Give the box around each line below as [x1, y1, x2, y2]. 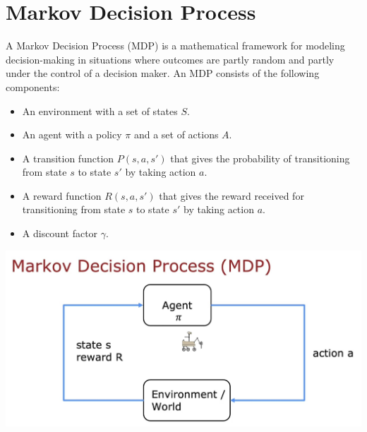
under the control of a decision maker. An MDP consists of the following [6, 66, 320, 80]
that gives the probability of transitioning [170, 150, 350, 165]
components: [6, 79, 60, 94]
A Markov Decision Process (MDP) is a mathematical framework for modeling [6, 38, 345, 53]
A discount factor [22, 226, 98, 241]
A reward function [22, 188, 102, 203]
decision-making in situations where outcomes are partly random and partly [6, 52, 335, 66]
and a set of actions [133, 127, 219, 142]
